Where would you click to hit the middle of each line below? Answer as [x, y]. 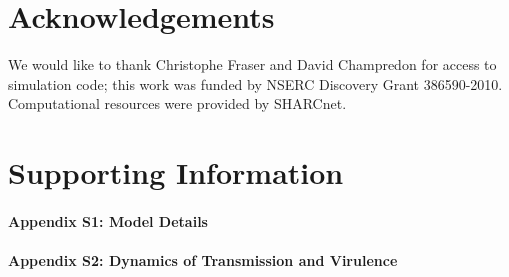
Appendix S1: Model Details [108, 220]
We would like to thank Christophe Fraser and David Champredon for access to [252, 64]
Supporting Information [176, 172]
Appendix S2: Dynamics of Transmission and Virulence [203, 260]
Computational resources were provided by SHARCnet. [177, 103]
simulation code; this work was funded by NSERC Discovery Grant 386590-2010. [255, 83]
